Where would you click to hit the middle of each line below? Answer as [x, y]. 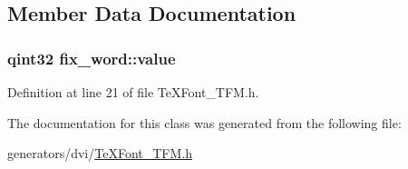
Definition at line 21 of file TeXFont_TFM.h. [133, 92]
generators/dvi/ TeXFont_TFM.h [100, 153]
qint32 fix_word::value [92, 58]
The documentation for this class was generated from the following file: [204, 122]
